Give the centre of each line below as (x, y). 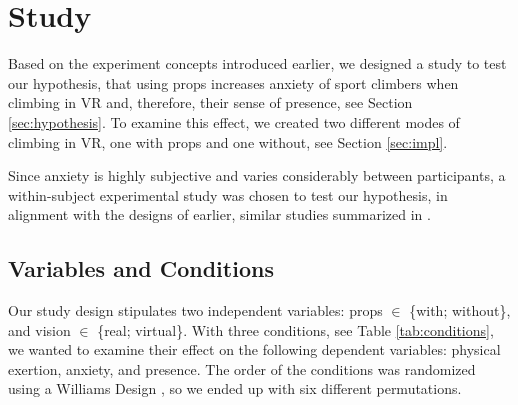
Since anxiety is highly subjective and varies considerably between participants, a (257, 175)
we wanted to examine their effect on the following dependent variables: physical (254, 349)
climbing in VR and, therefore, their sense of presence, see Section (210, 102)
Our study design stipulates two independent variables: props (195, 310)
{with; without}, (460, 310)
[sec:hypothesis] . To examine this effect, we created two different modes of (234, 121)
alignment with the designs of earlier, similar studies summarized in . (219, 214)
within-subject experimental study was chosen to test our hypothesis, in (228, 194)
